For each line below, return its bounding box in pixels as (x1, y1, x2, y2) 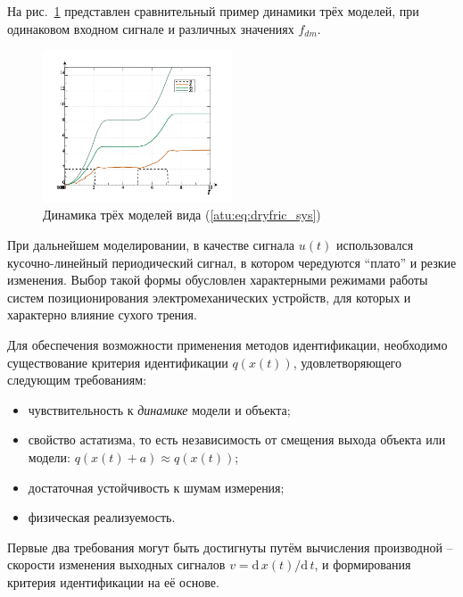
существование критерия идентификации (7, 352, 228, 371)
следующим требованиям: (7, 370, 147, 389)
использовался (335, 236, 414, 254)
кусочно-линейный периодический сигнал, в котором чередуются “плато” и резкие (7, 253, 457, 271)
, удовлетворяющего (293, 352, 401, 371)
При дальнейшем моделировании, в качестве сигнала (7, 236, 295, 254)
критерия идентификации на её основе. (7, 572, 219, 591)
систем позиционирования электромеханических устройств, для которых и (7, 287, 411, 306)
